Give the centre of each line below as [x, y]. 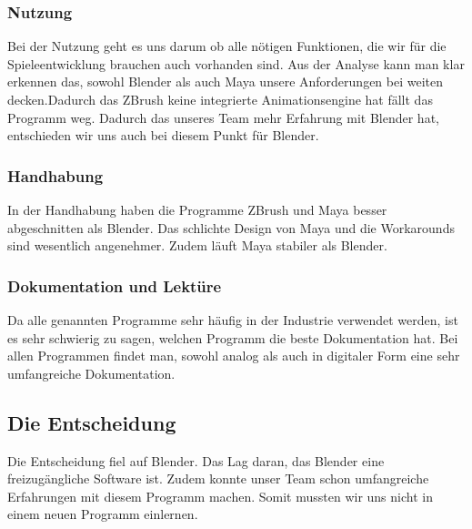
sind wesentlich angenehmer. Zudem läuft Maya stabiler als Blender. [197, 245]
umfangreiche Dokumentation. [91, 373]
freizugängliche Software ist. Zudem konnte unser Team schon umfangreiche [218, 478]
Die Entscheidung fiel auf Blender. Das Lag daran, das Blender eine [196, 460]
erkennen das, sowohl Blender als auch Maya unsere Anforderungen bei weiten [226, 81]
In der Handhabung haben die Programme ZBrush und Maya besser [197, 209]
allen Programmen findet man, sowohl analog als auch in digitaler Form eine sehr [234, 356]
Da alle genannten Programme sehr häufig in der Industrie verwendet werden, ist [233, 320]
